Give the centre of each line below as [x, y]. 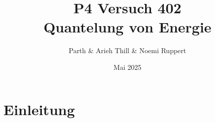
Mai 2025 [127, 67]
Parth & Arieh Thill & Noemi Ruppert [127, 50]
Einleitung [39, 109]
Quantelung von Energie [127, 27]
